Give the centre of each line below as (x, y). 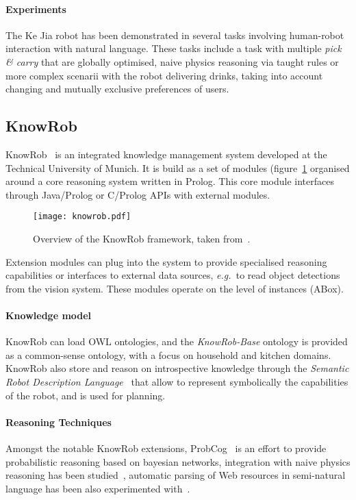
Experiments (36, 9)
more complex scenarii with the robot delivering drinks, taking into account (164, 75)
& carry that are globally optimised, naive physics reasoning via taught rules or (172, 61)
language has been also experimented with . (98, 488)
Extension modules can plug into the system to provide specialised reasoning (166, 261)
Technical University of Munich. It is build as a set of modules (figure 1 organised (178, 167)
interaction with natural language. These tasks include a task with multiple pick (174, 48)
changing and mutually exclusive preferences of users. (117, 89)
